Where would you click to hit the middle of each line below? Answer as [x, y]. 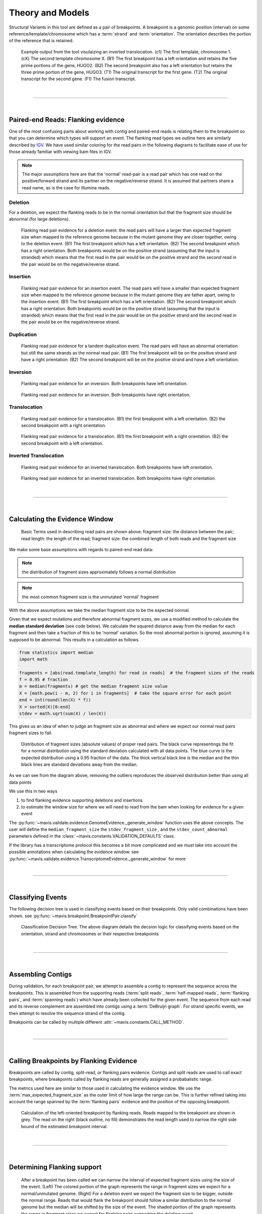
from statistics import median [57, 652]
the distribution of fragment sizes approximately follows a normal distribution [99, 572]
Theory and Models [49, 13]
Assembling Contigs [41, 974]
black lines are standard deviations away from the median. [79, 764]
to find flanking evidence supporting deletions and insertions [82, 800]
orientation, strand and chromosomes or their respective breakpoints [90, 934]
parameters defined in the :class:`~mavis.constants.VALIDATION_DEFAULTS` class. [92, 836]
